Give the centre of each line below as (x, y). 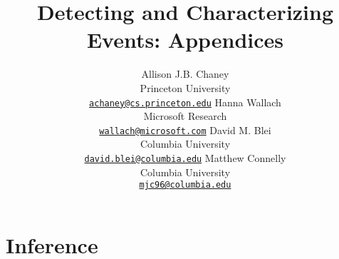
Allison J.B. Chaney (185, 74)
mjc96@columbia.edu (185, 185)
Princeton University (185, 87)
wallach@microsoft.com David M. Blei (185, 129)
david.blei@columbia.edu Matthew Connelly (185, 158)
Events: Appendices (185, 40)
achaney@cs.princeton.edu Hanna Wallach (185, 102)
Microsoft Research (185, 116)
